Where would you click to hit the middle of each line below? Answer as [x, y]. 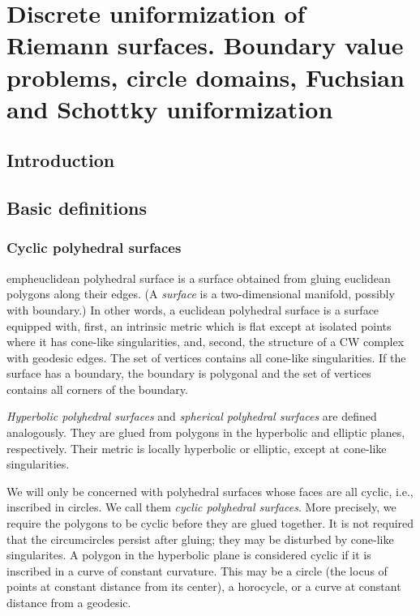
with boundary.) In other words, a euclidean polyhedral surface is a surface [193, 309]
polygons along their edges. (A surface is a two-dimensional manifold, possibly [201, 294]
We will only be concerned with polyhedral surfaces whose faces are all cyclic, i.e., [210, 491]
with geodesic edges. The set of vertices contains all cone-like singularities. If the [206, 357]
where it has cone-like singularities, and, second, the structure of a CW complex [206, 342]
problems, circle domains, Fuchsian [206, 77]
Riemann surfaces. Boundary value [205, 45]
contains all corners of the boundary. [97, 389]
